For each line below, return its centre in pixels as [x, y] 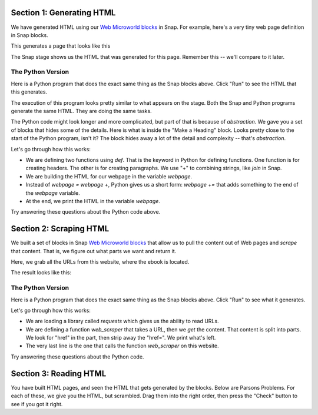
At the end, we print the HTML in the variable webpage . [93, 201]
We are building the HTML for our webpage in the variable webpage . [109, 176]
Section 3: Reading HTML [59, 373]
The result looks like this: [41, 273]
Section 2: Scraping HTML [60, 229]
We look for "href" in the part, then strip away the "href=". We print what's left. [121, 338]
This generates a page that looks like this [61, 46]
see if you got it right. [37, 404]
